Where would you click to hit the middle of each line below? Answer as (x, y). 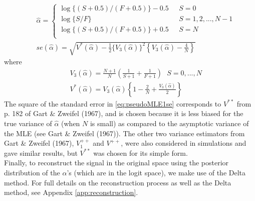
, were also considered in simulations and (184, 143)
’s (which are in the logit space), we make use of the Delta (156, 173)
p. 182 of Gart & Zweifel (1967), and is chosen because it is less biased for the (124, 113)
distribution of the (32, 173)
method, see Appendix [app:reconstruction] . (71, 192)
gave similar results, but (41, 153)
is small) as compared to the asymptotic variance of (169, 123)
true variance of (28, 123)
